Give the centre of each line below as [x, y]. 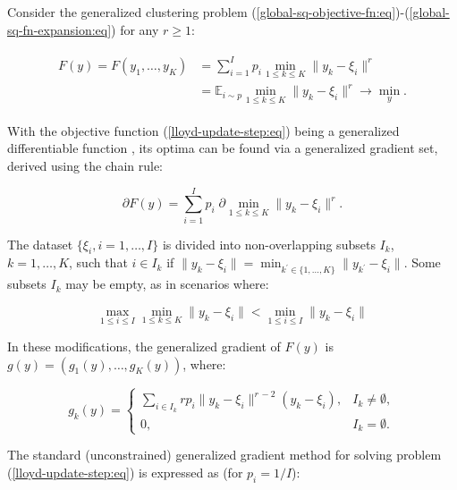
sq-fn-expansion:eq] [59, 29]
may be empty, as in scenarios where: [167, 284]
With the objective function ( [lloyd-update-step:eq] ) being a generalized [203, 130]
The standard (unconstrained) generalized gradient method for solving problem [224, 455]
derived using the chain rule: [85, 165]
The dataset [40, 244]
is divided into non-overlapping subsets [269, 244]
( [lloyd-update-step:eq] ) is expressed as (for [125, 472]
